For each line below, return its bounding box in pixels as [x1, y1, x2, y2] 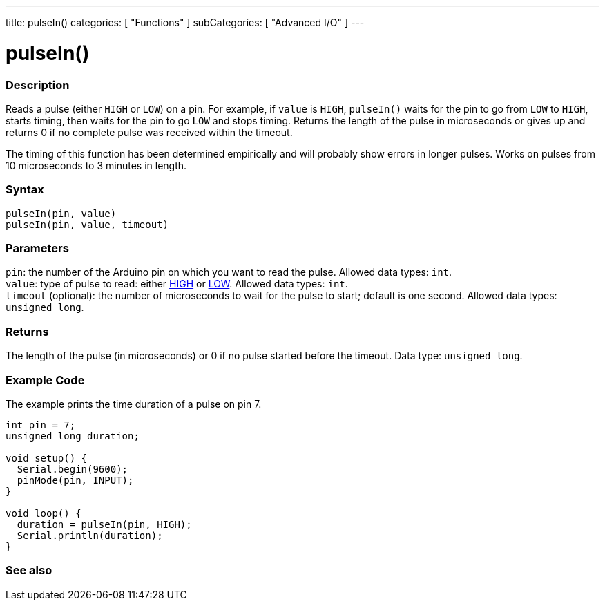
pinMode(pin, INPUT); [17, 474, 134, 486]
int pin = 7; [6, 419, 76, 430]
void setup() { [6, 452, 88, 464]
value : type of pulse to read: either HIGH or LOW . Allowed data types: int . [6, 278, 348, 290]
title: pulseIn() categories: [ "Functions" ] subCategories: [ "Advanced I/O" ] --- [6, 17, 365, 28]
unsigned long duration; [6, 430, 140, 442]
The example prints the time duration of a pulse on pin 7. [6, 397, 262, 410]
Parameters [6, 241, 69, 255]
